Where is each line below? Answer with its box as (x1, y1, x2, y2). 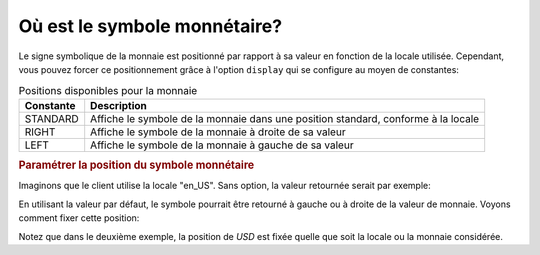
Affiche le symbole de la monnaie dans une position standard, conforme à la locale (90, 111, 480, 125)
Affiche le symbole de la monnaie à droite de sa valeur (90, 125, 346, 139)
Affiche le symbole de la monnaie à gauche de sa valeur (90, 138, 354, 152)
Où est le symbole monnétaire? (18, 15, 283, 37)
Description (90, 98, 147, 112)
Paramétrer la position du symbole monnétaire (18, 158, 255, 172)
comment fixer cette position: (18, 212, 140, 224)
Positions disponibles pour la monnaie (18, 83, 198, 97)
